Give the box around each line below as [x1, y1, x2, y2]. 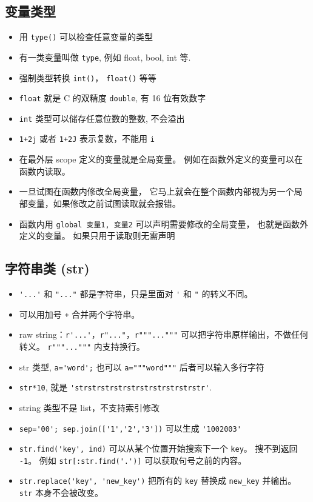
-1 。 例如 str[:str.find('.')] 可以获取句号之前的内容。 [19, 453, 247, 466]
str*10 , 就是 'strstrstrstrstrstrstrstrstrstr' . [19, 381, 212, 393]
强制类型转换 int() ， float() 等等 [19, 71, 156, 84]
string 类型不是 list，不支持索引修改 [19, 401, 160, 413]
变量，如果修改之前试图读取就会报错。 [27, 196, 181, 209]
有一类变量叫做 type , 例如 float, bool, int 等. [19, 50, 191, 63]
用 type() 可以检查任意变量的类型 [19, 30, 153, 43]
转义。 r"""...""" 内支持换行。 [19, 340, 145, 352]
